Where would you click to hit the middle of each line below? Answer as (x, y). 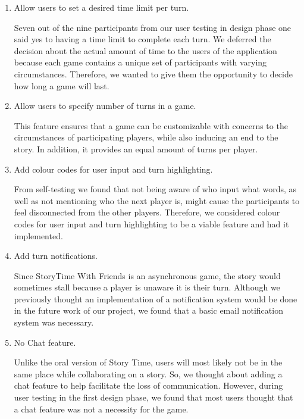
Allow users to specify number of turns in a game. (105, 106)
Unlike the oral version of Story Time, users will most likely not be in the (148, 362)
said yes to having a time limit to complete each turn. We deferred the (142, 39)
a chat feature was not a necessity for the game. (101, 409)
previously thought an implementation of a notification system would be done (156, 298)
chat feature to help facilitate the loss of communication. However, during (148, 385)
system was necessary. (54, 322)
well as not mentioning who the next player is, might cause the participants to (157, 200)
